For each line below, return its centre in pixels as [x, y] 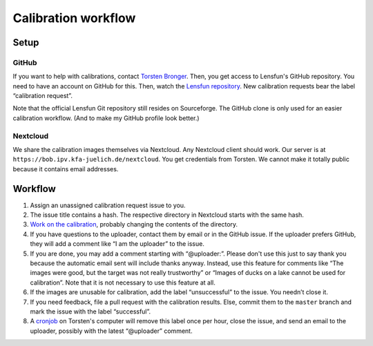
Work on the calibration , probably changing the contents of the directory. [134, 224]
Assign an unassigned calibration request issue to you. [108, 205]
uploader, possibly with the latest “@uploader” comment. [111, 331]
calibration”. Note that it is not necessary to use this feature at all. [123, 282]
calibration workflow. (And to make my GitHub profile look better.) [106, 118]
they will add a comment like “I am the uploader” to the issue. [117, 244]
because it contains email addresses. [66, 169]
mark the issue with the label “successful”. [90, 311]
